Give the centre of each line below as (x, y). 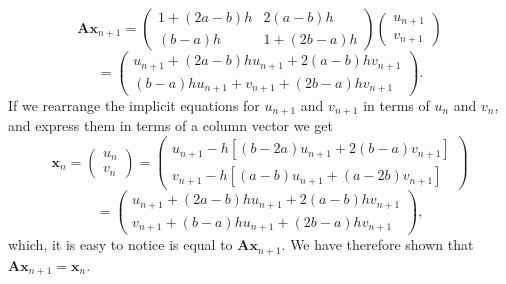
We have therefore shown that (382, 244)
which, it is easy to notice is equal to (120, 244)
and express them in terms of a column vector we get (171, 125)
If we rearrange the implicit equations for (134, 105)
